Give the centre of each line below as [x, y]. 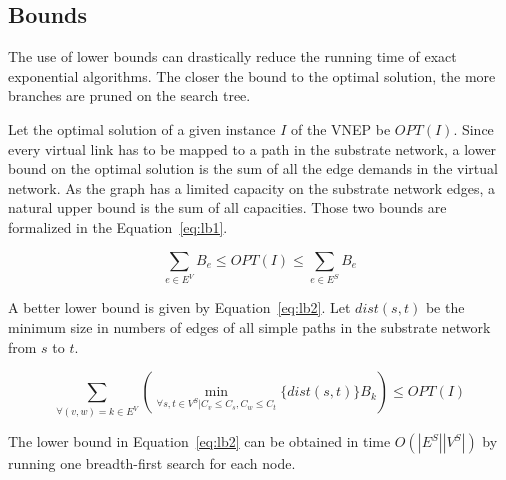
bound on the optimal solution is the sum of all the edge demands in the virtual [253, 168]
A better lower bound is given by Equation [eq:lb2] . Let [179, 307]
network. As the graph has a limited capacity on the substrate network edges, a [252, 187]
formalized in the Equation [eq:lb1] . [118, 226]
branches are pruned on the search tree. [129, 95]
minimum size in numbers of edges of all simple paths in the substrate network [249, 327]
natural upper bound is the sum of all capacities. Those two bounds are [227, 207]
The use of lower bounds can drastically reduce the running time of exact [232, 56]
